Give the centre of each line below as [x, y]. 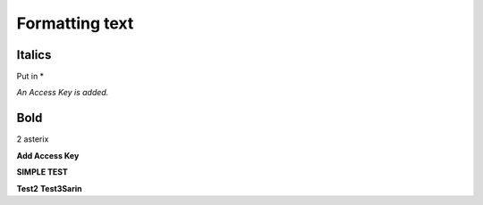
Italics [34, 55]
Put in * [30, 77]
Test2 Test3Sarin [49, 188]
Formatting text [75, 23]
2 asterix [33, 139]
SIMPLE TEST [42, 172]
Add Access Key [48, 155]
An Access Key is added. [63, 93]
